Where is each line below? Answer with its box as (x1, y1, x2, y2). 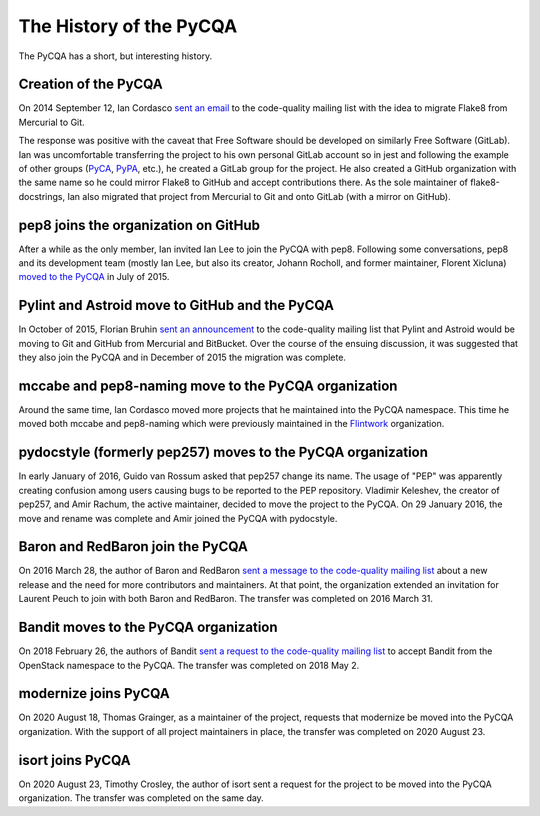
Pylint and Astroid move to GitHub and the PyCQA (18, 297, 335, 314)
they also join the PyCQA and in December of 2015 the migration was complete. (18, 351, 347, 364)
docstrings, (18, 190, 66, 202)
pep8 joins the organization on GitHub (18, 216, 260, 234)
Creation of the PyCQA (18, 76, 164, 93)
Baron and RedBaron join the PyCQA (18, 538, 249, 555)
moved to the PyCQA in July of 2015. (18, 271, 170, 283)
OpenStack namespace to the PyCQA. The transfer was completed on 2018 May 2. (18, 659, 360, 671)
